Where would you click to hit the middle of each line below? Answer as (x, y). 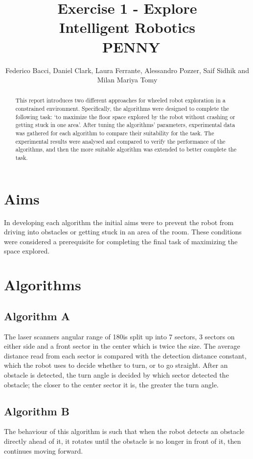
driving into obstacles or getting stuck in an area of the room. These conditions (123, 232)
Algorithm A (37, 316)
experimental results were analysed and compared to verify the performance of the (120, 141)
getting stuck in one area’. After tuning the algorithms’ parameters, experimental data (125, 125)
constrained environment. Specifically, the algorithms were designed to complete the (122, 109)
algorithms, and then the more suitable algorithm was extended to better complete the (126, 149)
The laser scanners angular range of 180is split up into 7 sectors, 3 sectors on (119, 336)
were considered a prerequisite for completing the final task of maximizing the (121, 241)
